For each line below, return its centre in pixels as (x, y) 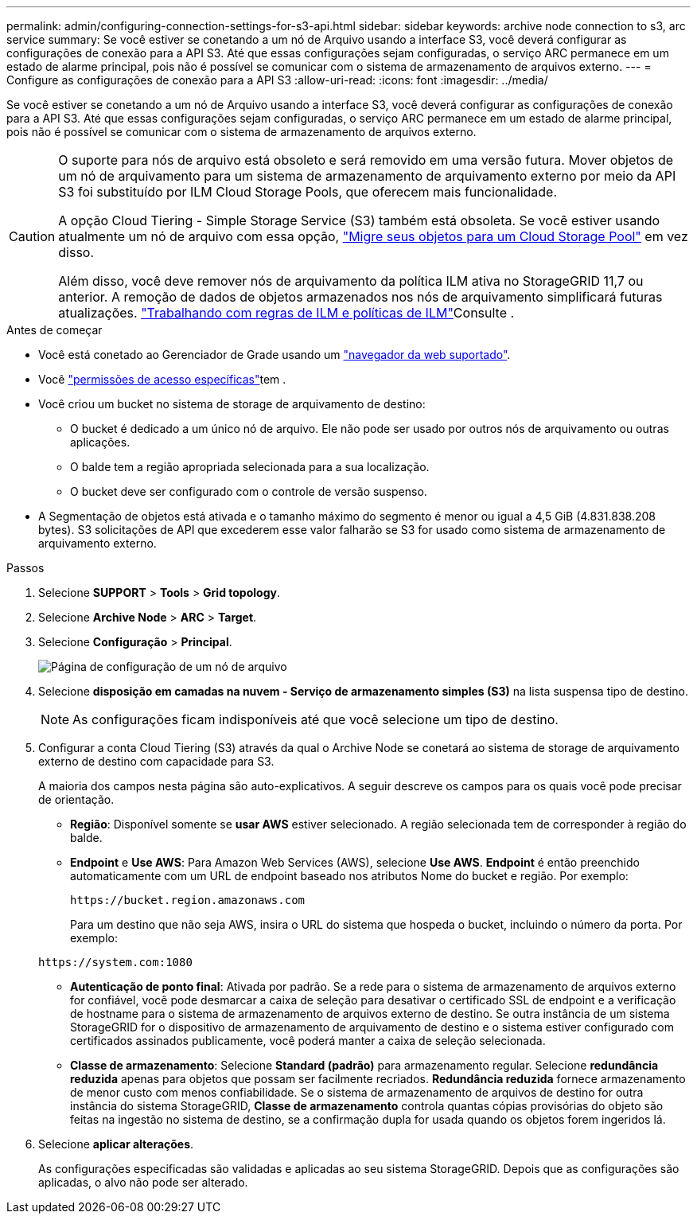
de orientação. (76, 799)
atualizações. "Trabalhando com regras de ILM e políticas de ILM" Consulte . (286, 313)
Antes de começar (55, 330)
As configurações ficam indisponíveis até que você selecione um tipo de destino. (315, 719)
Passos (25, 568)
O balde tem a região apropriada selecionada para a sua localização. (250, 467)
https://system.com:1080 (115, 962)
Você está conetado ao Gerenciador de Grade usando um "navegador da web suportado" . (275, 355)
